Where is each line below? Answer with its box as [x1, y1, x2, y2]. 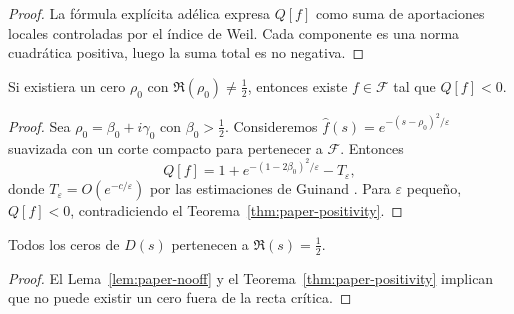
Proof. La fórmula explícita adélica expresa [8, 3, 271, 23]
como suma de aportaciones [315, 3, 485, 23]
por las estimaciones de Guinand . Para [149, 178, 391, 199]
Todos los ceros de [8, 233, 120, 254]
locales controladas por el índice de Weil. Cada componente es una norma [8, 22, 460, 43]
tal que [393, 75, 436, 96]
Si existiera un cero [8, 75, 126, 96]
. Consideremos [224, 115, 318, 136]
